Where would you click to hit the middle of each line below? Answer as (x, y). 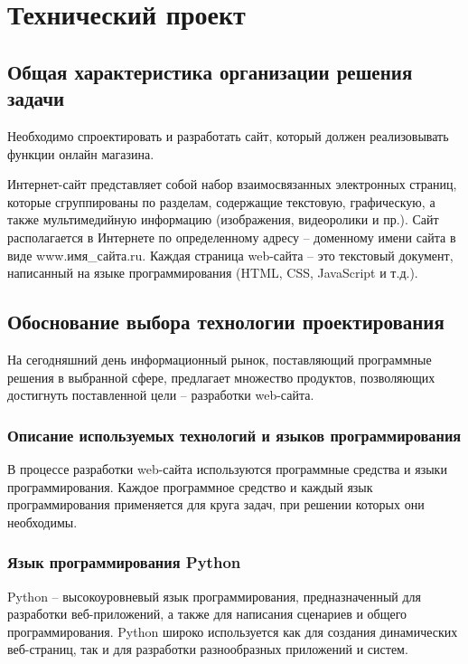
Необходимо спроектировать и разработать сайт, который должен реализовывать (228, 135)
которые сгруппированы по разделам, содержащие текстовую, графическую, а (221, 201)
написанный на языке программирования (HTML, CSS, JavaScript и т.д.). (213, 273)
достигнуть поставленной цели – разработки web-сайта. (161, 395)
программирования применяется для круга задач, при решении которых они (216, 504)
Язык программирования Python (124, 562)
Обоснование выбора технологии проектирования (226, 322)
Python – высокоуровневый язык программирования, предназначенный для (215, 596)
